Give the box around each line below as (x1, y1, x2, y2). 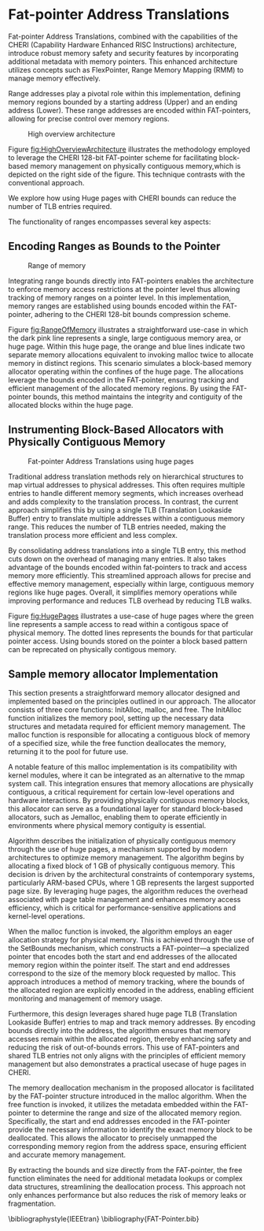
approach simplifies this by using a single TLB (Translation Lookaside (8, 505, 233, 514)
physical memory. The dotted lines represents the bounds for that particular (8, 628, 254, 637)
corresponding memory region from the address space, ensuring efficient (8, 1142, 247, 1151)
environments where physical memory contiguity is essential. (8, 821, 207, 830)
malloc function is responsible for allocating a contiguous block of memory (8, 730, 251, 740)
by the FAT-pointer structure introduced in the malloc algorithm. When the (8, 1091, 247, 1101)
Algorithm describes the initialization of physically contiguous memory (8, 836, 236, 845)
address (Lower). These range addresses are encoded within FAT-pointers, (8, 105, 251, 115)
